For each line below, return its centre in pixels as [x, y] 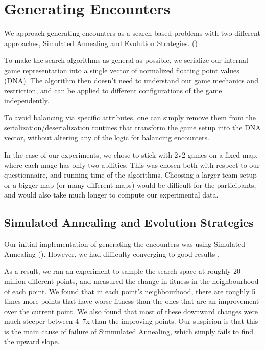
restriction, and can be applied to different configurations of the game [113, 90]
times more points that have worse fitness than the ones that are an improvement [132, 301]
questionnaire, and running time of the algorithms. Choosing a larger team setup [130, 175]
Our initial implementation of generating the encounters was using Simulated [125, 244]
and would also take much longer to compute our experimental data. [111, 195]
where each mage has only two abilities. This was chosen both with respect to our [132, 165]
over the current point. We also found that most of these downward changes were [131, 311]
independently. [27, 100]
